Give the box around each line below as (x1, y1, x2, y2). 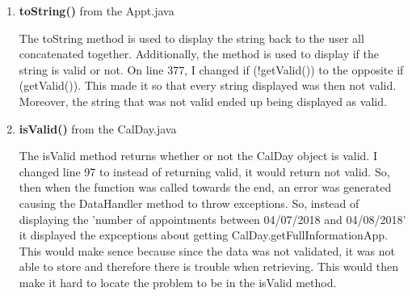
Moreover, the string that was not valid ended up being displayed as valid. (19, 92, 387, 109)
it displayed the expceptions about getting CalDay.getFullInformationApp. (19, 226, 388, 243)
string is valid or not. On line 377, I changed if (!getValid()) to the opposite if (19, 61, 404, 78)
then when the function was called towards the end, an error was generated (19, 179, 392, 196)
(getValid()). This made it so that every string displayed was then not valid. (19, 77, 397, 94)
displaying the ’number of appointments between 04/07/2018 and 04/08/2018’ (19, 210, 406, 227)
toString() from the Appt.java (19, 2, 174, 19)
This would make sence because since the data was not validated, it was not (19, 242, 395, 259)
